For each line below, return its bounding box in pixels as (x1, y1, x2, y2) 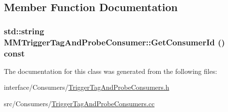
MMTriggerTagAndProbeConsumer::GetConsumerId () (4, 36, 225, 48)
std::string (4, 25, 45, 37)
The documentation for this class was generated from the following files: (4, 66, 217, 76)
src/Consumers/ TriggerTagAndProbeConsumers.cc (4, 98, 155, 109)
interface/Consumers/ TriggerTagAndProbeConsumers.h (4, 82, 169, 92)
